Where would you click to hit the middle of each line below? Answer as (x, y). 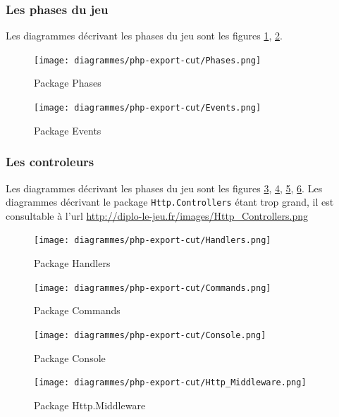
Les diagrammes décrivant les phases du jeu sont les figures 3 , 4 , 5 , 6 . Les (164, 188)
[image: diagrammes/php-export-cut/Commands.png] (153, 288)
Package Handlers (72, 263)
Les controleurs (50, 162)
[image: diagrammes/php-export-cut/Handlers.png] (153, 241)
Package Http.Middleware (90, 405)
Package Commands (77, 310)
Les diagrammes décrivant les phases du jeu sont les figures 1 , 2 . (144, 36)
